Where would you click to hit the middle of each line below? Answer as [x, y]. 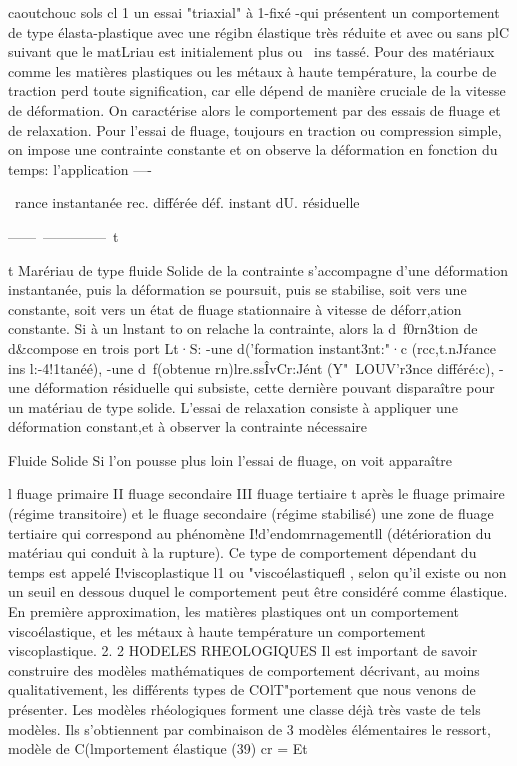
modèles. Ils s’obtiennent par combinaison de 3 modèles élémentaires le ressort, [249, 728]
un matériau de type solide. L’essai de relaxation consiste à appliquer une [233, 406]
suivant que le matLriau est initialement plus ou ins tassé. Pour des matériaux [251, 51]
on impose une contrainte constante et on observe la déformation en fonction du [253, 149]
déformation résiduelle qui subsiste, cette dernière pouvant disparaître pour [264, 387]
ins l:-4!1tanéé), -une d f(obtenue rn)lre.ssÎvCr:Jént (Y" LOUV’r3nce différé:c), [251, 367]
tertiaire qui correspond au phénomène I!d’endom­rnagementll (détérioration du [250, 532]
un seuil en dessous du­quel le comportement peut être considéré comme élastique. [258, 591]
